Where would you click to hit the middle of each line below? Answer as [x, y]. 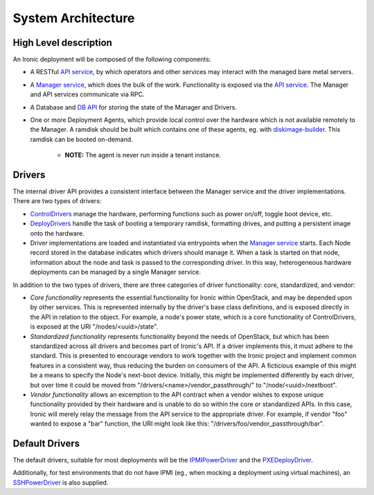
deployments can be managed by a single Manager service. [115, 272]
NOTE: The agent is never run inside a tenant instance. [143, 155]
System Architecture [74, 18]
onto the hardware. [57, 233]
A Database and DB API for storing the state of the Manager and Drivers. [133, 107]
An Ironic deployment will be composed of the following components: [112, 60]
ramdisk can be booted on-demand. [81, 139]
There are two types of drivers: [57, 201]
